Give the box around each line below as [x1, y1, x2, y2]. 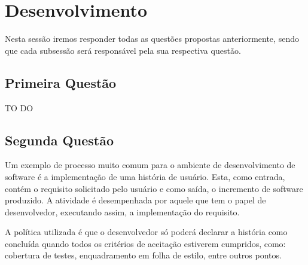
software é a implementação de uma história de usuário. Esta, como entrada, [5, 170, 285, 182]
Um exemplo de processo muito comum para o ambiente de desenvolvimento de [5, 159, 295, 171]
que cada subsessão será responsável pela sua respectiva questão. [5, 44, 241, 56]
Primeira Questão [5, 73, 117, 92]
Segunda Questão [5, 130, 114, 149]
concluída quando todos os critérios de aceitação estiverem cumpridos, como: [5, 237, 286, 249]
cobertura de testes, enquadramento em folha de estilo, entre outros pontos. [5, 249, 282, 261]
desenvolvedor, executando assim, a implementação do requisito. [5, 205, 240, 218]
